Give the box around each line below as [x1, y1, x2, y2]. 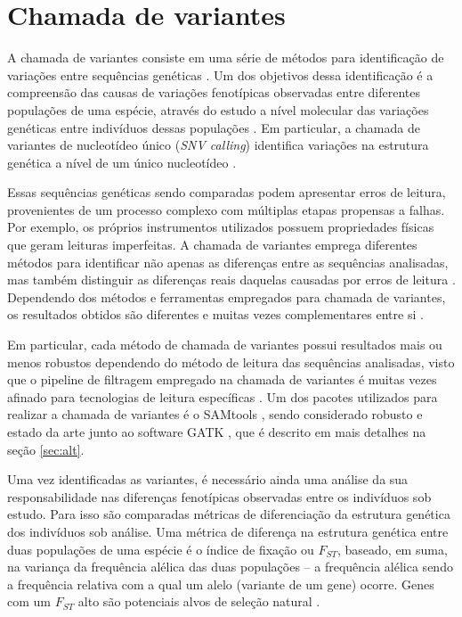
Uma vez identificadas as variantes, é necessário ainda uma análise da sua [7, 470, 409, 489]
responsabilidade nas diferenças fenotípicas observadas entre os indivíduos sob [7, 487, 432, 506]
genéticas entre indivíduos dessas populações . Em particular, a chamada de [7, 118, 420, 136]
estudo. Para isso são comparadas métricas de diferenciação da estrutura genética [7, 505, 450, 523]
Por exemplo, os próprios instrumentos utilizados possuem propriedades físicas [7, 218, 434, 236]
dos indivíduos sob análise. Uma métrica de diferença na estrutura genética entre [7, 522, 449, 540]
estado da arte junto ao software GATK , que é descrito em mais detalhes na [7, 423, 426, 440]
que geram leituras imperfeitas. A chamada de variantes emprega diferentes [7, 235, 417, 254]
